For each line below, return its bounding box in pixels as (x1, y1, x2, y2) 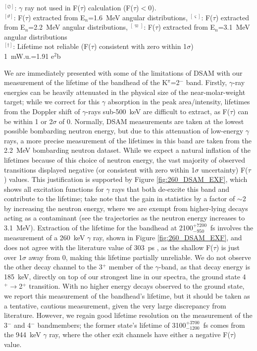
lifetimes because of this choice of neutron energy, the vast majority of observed (4, 154, 246, 165)
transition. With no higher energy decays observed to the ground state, (29, 281, 245, 291)
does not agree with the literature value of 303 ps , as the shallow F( (4, 242, 213, 253)
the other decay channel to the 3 (4, 262, 103, 272)
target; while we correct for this (4, 96, 100, 107)
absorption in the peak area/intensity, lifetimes (107, 96, 250, 107)
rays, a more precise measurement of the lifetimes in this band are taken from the (4, 135, 252, 145)
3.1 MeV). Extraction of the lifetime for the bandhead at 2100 (4, 222, 193, 233)
